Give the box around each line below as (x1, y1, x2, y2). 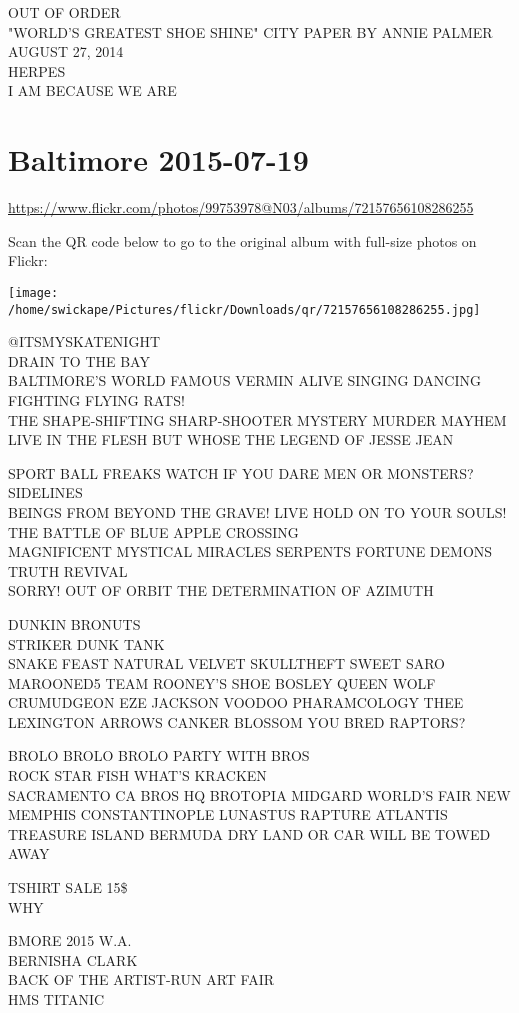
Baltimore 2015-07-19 (8, 139, 309, 180)
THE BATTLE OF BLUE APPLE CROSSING (8, 521, 299, 542)
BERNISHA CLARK (8, 949, 138, 970)
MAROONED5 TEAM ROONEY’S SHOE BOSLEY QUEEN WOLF (8, 672, 436, 693)
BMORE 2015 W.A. (8, 930, 132, 951)
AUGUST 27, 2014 (8, 41, 124, 62)
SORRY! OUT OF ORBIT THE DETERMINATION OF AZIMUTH (8, 580, 434, 601)
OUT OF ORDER (8, 2, 121, 22)
